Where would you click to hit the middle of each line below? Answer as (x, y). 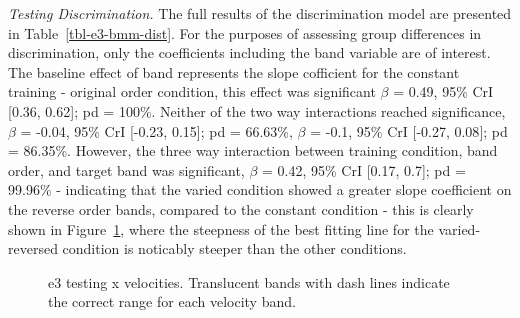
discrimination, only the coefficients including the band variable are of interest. (249, 52)
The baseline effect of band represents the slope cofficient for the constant (234, 71)
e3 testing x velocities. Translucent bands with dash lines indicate (249, 281)
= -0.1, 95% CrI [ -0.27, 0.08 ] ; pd (409, 130)
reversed (33, 248)
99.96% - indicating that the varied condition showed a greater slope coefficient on (260, 189)
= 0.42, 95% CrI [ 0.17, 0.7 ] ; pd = (364, 169)
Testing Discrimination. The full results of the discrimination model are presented (260, 13)
